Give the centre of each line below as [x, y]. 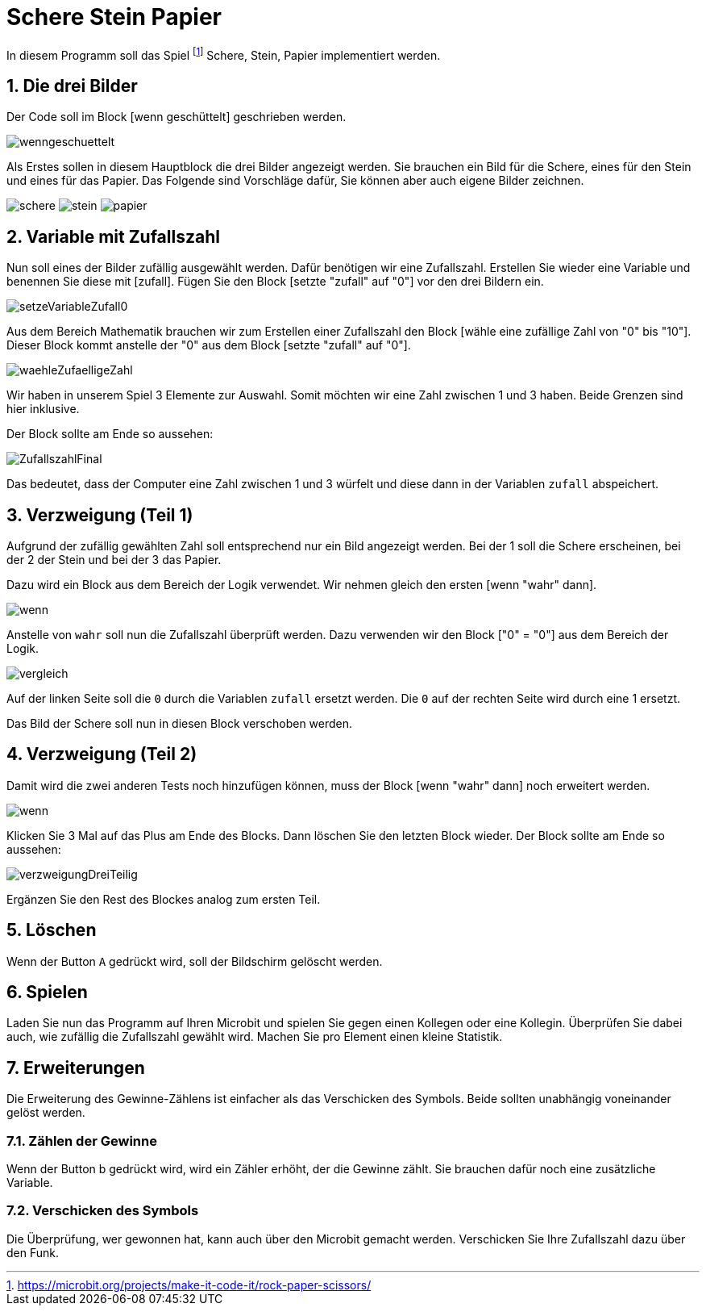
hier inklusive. [43, 409]
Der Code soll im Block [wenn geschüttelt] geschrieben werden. [176, 117]
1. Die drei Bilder [72, 86]
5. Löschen [52, 930]
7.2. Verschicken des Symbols [103, 1211]
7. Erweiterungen [76, 1068]
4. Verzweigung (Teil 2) [102, 754]
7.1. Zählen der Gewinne [82, 1141]
